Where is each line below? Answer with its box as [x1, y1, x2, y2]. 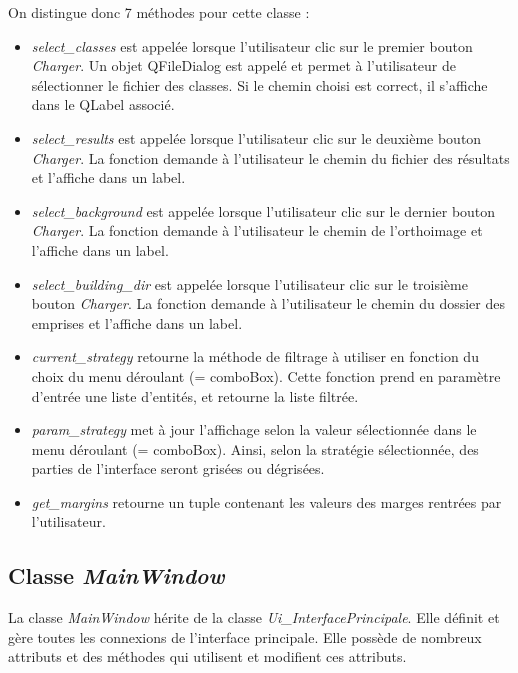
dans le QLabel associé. [31, 94, 175, 115]
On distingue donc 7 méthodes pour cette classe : [8, 2, 310, 22]
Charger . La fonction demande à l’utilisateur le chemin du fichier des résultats [31, 147, 510, 168]
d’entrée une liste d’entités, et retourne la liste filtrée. [31, 385, 359, 406]
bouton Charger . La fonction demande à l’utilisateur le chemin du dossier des [31, 293, 506, 314]
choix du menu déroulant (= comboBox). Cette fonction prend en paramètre [31, 365, 501, 386]
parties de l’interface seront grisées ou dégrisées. [31, 458, 325, 479]
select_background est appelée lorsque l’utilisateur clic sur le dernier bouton [31, 200, 496, 221]
